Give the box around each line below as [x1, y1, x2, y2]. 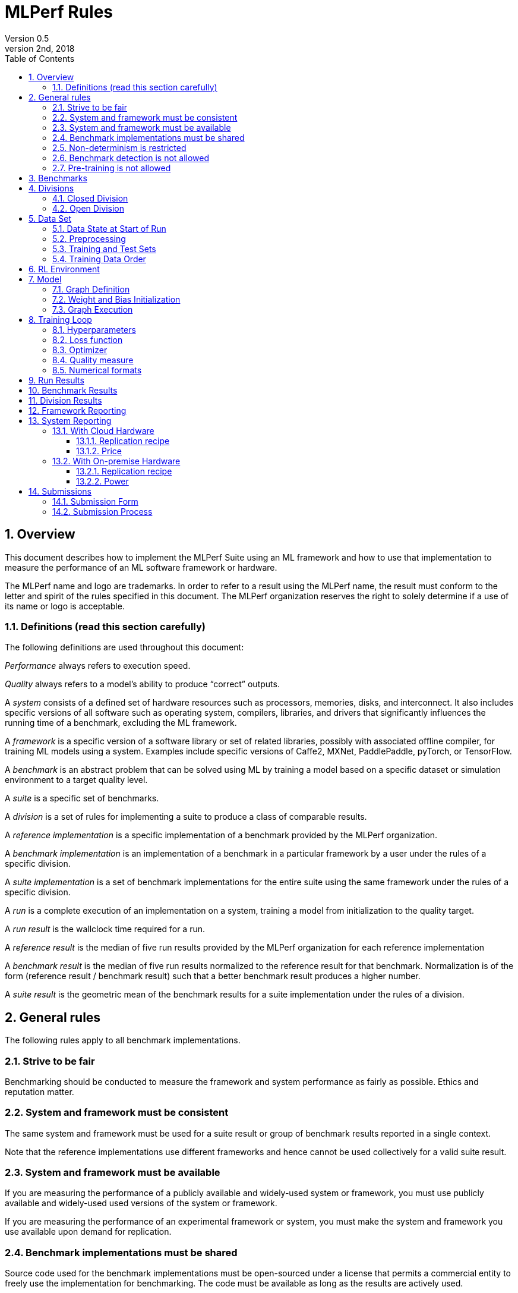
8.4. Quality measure [52, 354, 134, 365]
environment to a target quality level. [5, 775, 148, 785]
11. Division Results [29, 395, 102, 405]
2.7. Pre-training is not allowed [52, 162, 171, 173]
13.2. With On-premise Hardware [52, 455, 181, 466]
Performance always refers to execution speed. [5, 660, 191, 671]
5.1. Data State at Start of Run [52, 223, 166, 234]
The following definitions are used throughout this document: [5, 642, 244, 653]
